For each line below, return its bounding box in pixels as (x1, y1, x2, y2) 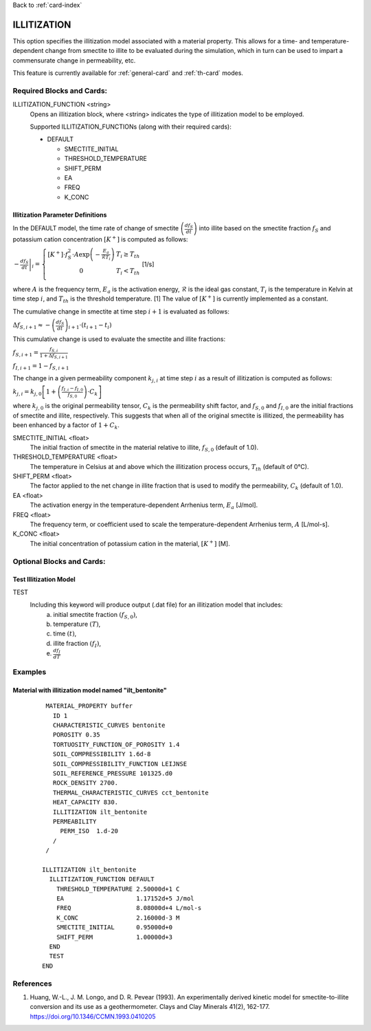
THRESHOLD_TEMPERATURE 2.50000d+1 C (56, 885, 180, 893)
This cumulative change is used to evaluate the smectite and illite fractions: (12, 335, 226, 343)
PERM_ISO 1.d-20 (60, 827, 119, 835)
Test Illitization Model (12, 575, 76, 584)
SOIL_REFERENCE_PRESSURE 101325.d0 (52, 770, 173, 777)
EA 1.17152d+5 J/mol (56, 895, 195, 902)
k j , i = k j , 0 (12, 388, 42, 398)
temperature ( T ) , (53, 620, 101, 628)
